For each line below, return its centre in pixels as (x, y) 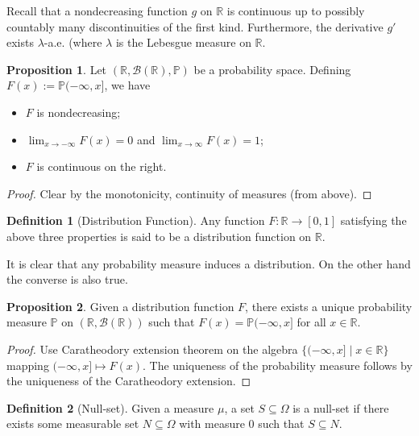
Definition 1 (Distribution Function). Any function (136, 220)
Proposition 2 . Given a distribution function (120, 306)
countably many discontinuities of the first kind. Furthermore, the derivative (195, 26)
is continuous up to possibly (296, 10)
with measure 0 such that (242, 424)
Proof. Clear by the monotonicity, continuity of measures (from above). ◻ (189, 193)
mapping (28, 365)
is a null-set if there (341, 407)
